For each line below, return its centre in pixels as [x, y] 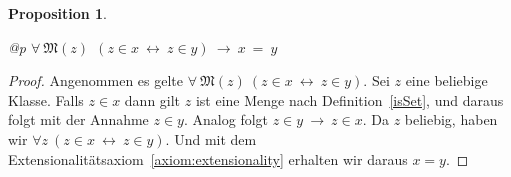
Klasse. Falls [46, 99]
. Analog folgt [225, 119]
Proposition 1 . [57, 13]
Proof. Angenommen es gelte [95, 80]
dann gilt [152, 99]
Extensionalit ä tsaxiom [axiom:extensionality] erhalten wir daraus [208, 158]
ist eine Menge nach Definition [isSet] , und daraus [349, 99]
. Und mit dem [211, 138]
